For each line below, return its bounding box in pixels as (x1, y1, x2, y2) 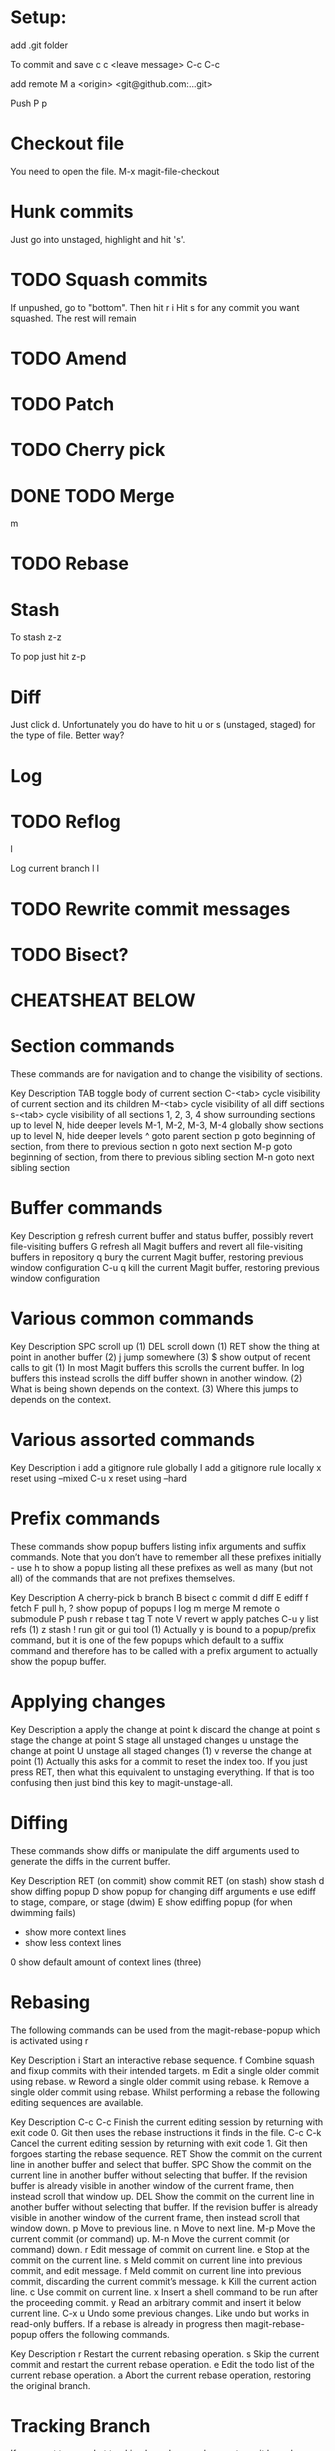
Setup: (10, 6, 67, 29)
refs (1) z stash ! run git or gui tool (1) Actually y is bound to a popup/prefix (10, 1623, 317, 1635)
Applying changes (10, 1690, 166, 1713)
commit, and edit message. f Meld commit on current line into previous (10, 2264, 302, 2276)
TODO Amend (10, 347, 128, 370)
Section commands (10, 1035, 175, 1058)
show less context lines (24, 1936, 122, 1948)
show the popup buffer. (10, 1655, 107, 1667)
